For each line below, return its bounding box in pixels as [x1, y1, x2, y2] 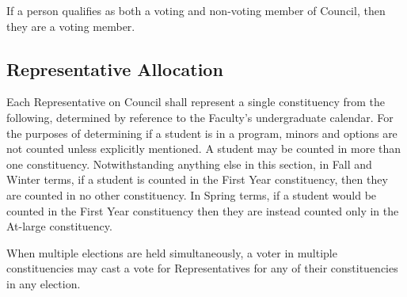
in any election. [6, 275, 81, 291]
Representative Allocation [6, 56, 223, 81]
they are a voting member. [6, 17, 135, 34]
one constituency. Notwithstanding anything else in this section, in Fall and [6, 155, 372, 172]
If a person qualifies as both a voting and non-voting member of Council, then [6, 2, 386, 18]
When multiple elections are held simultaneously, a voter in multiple [6, 244, 337, 261]
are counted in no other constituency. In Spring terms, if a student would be [6, 186, 377, 203]
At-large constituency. [6, 218, 112, 234]
